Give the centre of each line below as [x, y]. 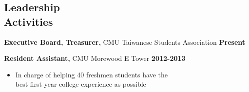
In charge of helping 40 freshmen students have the [91, 74]
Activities [29, 21]
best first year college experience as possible [81, 84]
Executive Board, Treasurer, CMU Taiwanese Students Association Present [125, 42]
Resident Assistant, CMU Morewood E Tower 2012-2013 [95, 58]
